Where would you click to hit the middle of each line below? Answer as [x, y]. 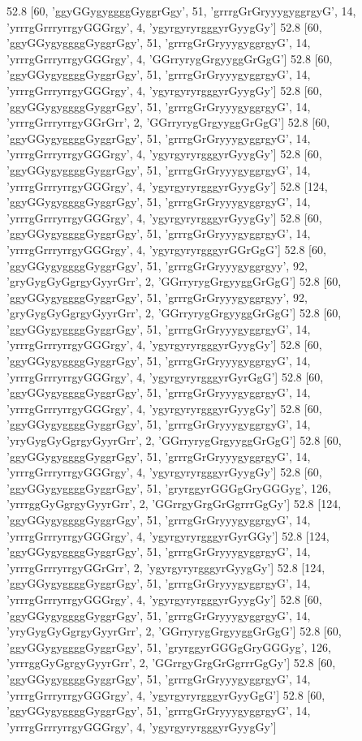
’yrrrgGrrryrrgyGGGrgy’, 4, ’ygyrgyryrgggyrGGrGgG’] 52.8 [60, [166, 249]
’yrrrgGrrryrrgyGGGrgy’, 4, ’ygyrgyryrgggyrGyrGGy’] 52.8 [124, [168, 535]
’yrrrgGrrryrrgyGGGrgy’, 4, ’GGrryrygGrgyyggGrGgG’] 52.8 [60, [170, 58]
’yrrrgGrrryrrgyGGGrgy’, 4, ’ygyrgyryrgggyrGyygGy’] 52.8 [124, [167, 185]
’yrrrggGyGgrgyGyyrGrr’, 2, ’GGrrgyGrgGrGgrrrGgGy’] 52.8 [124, [174, 504]
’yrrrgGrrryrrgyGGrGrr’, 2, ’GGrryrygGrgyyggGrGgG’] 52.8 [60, [168, 122]
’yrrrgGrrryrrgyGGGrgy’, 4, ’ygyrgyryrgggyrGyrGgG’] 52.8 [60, [165, 376]
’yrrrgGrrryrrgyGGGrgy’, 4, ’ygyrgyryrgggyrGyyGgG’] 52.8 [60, [166, 694]
